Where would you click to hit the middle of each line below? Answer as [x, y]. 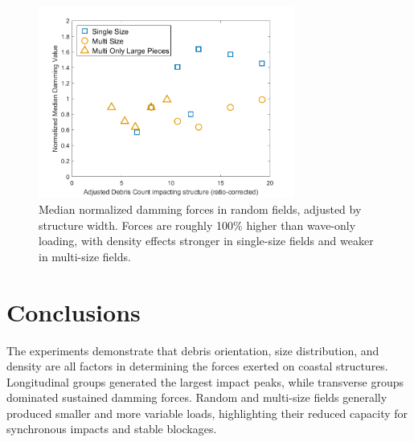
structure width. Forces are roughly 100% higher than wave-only [197, 225]
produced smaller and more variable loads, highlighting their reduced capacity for [207, 413]
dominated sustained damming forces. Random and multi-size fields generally [197, 397]
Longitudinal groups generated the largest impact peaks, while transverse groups [205, 381]
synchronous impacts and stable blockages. [112, 429]
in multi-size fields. [85, 256]
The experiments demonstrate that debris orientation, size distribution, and [193, 350]
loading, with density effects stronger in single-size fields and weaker [206, 241]
